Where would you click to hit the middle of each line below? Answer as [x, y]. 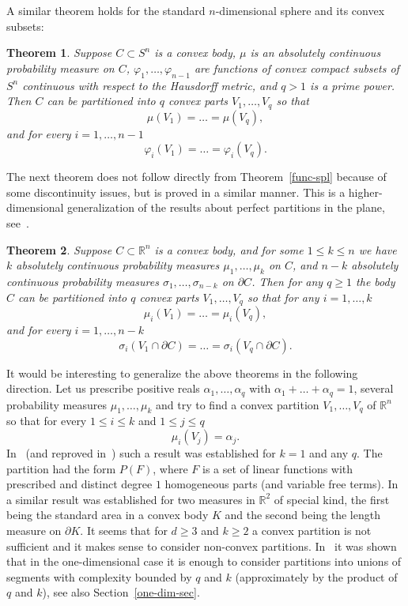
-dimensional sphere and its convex [300, 10]
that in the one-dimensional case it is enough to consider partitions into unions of [204, 561]
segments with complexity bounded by [99, 576]
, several [374, 388]
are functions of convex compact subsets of [297, 68]
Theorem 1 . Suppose [59, 53]
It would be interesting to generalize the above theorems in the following [182, 373]
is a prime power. [353, 85]
